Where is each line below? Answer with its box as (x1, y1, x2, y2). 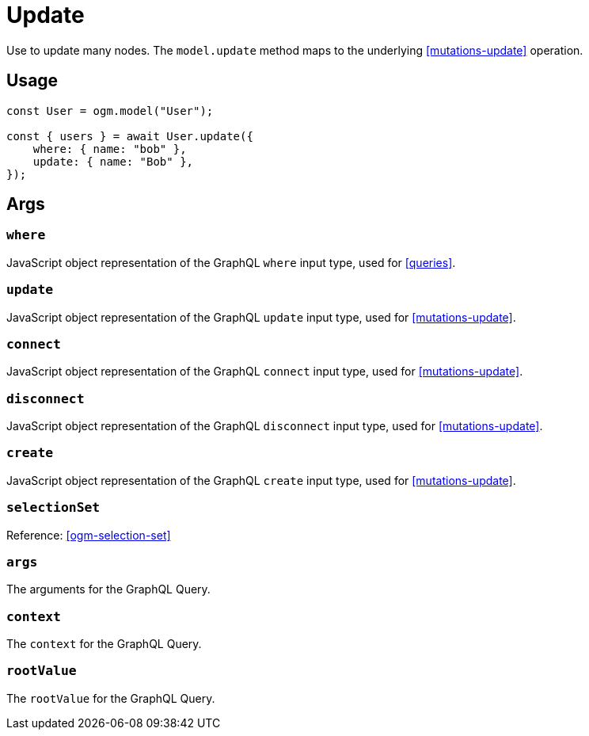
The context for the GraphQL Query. (6, 637, 202, 651)
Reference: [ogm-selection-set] (6, 528, 171, 542)
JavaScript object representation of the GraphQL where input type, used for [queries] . (6, 255, 456, 269)
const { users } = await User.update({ (6, 129, 253, 143)
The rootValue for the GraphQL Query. (6, 691, 215, 705)
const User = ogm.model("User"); (6, 104, 214, 117)
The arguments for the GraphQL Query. (6, 582, 211, 597)
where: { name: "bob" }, (32, 142, 187, 155)
